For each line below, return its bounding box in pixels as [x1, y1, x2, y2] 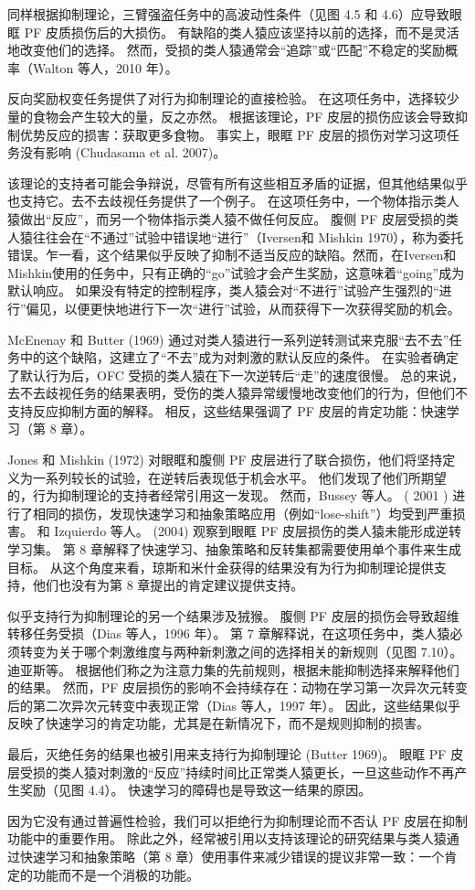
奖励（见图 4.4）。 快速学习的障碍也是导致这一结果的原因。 [19, 780, 372, 799]
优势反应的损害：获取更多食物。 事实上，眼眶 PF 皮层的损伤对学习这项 [19, 124, 447, 144]
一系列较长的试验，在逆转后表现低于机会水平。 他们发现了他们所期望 [32, 467, 447, 487]
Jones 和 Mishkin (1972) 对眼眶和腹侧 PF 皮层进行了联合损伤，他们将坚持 [7, 450, 443, 469]
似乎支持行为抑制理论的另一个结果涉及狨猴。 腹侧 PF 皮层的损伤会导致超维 [7, 606, 459, 625]
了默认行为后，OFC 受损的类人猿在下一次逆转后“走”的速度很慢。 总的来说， [7, 365, 465, 384]
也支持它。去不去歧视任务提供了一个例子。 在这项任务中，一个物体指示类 [7, 191, 447, 210]
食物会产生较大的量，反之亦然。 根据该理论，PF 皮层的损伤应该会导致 [32, 106, 455, 125]
